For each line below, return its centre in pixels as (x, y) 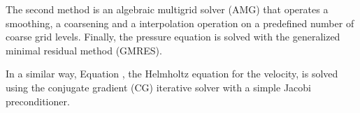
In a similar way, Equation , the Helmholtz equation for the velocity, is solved (172, 74)
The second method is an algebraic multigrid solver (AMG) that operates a (167, 9)
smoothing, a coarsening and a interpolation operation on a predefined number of (180, 23)
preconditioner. (38, 101)
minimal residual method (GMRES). (84, 50)
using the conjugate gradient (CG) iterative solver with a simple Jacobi (158, 87)
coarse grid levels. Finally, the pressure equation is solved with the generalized (173, 37)
